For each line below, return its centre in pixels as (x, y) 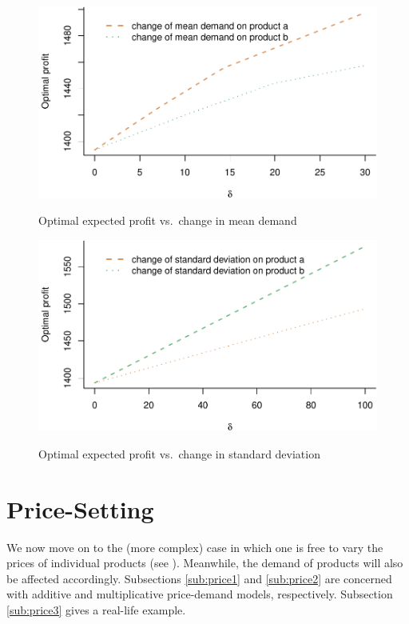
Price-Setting (80, 508)
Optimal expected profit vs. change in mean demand (168, 220)
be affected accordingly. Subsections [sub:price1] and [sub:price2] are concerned (199, 578)
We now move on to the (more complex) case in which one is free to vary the (195, 547)
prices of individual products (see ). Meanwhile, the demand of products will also (205, 563)
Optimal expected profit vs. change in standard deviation (179, 453)
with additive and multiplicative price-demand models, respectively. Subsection (200, 594)
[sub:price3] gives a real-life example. (96, 610)
